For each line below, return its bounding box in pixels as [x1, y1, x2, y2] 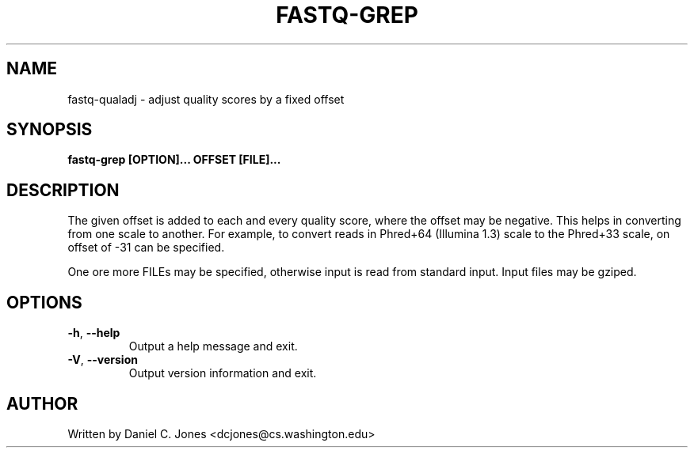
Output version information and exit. [128, 366, 317, 380]
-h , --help [67, 326, 120, 340]
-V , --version [67, 353, 138, 367]
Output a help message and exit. [128, 339, 298, 354]
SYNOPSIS [6, 119, 93, 140]
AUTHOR [6, 393, 78, 414]
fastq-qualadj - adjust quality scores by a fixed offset [67, 92, 345, 106]
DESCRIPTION [6, 180, 120, 200]
